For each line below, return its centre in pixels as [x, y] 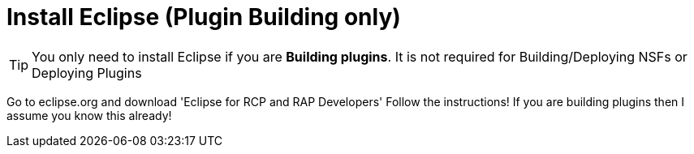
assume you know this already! [89, 115]
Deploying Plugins [87, 73]
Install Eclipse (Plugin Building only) [204, 17]
